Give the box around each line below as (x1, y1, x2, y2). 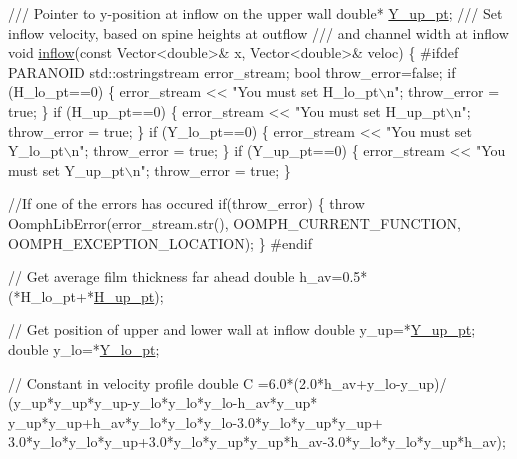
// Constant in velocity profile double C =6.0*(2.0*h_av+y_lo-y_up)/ (8, 372, 447, 393)
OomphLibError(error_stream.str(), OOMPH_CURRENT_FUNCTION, (8, 212, 461, 233)
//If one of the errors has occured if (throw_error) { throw (8, 193, 365, 214)
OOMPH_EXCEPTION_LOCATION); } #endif (8, 232, 312, 253)
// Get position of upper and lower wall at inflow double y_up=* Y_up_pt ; (8, 319, 476, 340)
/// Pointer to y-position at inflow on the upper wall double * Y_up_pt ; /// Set (8, 3, 503, 23)
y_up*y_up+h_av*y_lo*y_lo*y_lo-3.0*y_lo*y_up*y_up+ (8, 411, 383, 432)
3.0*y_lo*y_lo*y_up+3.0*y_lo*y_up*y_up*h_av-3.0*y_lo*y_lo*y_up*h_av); (8, 431, 506, 452)
